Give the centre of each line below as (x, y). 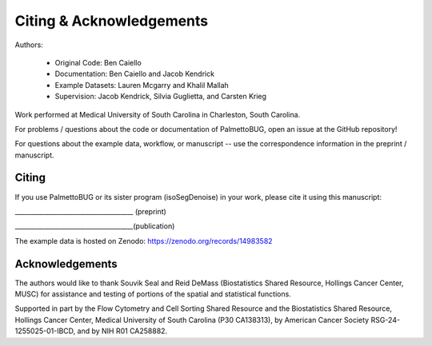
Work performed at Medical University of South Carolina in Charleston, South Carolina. (158, 114)
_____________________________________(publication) (95, 226)
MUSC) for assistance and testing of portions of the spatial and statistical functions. (153, 294)
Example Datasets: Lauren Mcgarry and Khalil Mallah (142, 85)
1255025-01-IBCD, (45, 331)
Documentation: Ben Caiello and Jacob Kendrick (135, 74)
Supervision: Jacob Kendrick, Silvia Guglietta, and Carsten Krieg (161, 97)
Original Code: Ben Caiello (98, 62)
